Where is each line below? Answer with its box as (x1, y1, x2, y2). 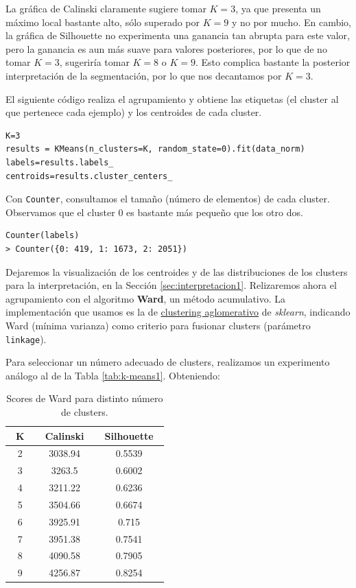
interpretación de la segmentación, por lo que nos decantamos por (5, 68, 282, 82)
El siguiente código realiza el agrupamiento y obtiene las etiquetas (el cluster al (5, 91, 339, 106)
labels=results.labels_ (5, 157, 114, 167)
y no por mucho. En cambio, (231, 14, 351, 29)
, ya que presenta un (235, 1, 321, 15)
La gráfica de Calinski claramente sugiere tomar (5, 1, 206, 15)
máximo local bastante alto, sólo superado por (5, 14, 200, 29)
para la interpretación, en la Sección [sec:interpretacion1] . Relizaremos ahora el (5, 278, 337, 292)
